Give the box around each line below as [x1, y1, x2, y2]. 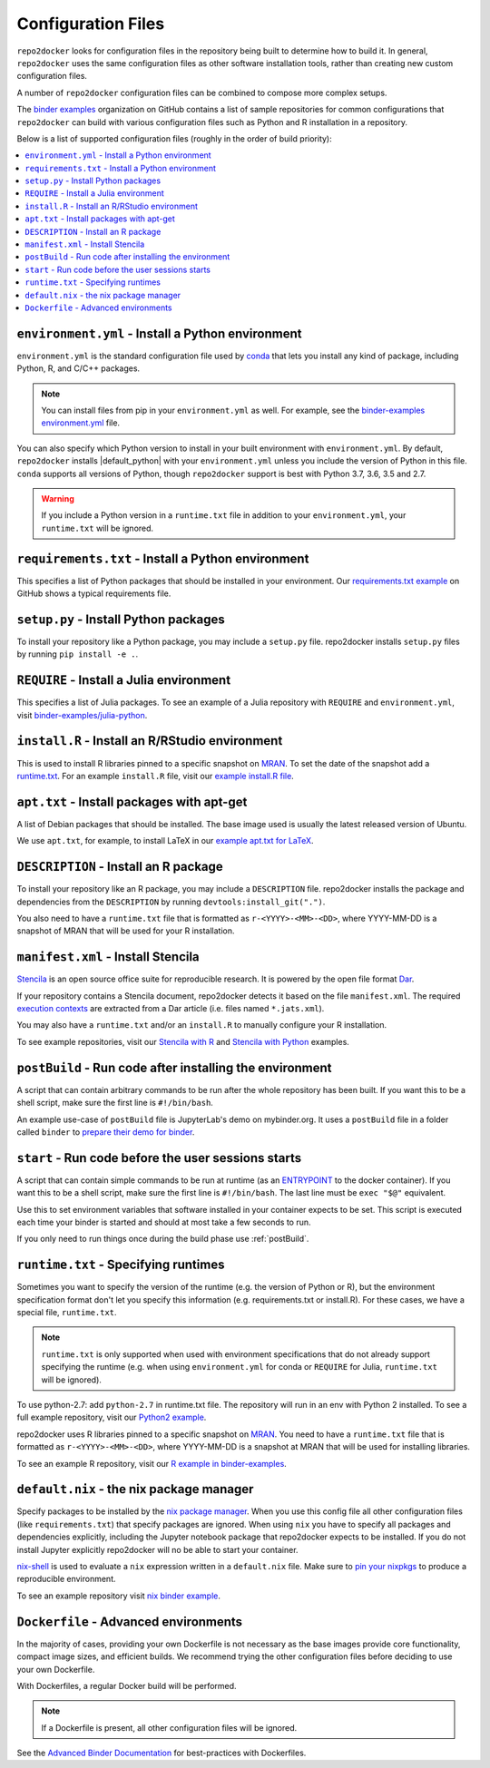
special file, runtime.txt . [16, 1307, 117, 1318]
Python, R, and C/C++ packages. [16, 363, 141, 374]
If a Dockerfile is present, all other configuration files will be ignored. [41, 1722, 298, 1733]
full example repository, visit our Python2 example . [16, 1411, 207, 1423]
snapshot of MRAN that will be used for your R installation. [16, 925, 235, 936]
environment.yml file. [41, 417, 121, 428]
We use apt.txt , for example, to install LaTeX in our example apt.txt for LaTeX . [16, 835, 314, 846]
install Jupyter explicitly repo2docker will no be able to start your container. [16, 1544, 299, 1555]
